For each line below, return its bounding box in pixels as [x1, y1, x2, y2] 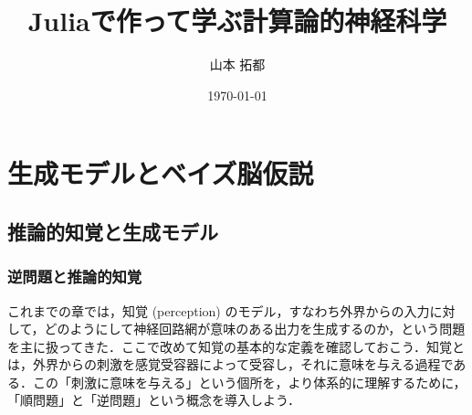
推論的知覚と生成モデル [7, 217, 218, 245]
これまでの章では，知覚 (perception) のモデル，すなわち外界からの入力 [7, 301, 430, 320]
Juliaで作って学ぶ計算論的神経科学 [27, 2, 447, 39]
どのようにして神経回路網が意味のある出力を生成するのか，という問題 [44, 319, 466, 338]
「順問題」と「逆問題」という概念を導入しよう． [7, 390, 300, 410]
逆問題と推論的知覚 [7, 265, 142, 288]
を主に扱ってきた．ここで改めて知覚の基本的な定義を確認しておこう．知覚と [7, 336, 465, 356]
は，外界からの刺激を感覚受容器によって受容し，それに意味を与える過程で [7, 355, 454, 374]
